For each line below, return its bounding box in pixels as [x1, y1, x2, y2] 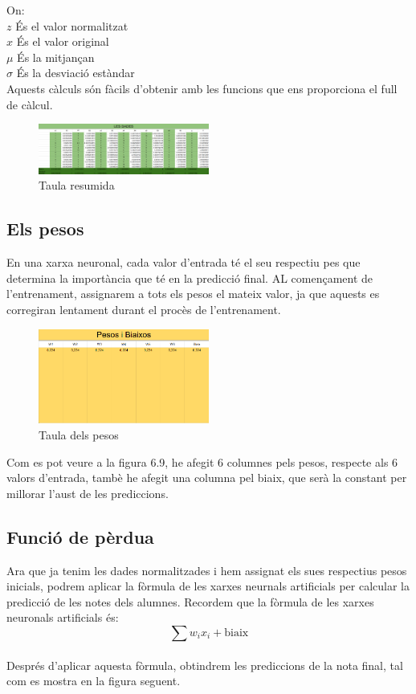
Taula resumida [39, 177, 115, 194]
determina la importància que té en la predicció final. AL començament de [6, 269, 373, 286]
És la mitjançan [17, 48, 95, 65]
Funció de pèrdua [6, 524, 154, 549]
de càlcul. [6, 96, 53, 112]
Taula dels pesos [39, 427, 119, 443]
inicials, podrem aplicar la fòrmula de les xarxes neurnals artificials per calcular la [6, 578, 410, 594]
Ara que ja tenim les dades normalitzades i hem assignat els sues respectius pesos [6, 561, 407, 578]
